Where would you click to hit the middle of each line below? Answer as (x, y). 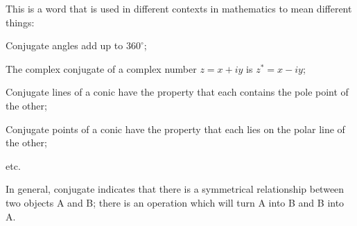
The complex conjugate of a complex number (101, 68)
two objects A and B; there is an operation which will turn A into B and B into (175, 202)
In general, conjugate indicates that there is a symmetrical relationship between (175, 189)
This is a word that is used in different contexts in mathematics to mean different (179, 8)
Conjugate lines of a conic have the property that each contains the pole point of (177, 92)
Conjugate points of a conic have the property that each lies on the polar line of (175, 129)
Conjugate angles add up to (64, 45)
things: (20, 22)
